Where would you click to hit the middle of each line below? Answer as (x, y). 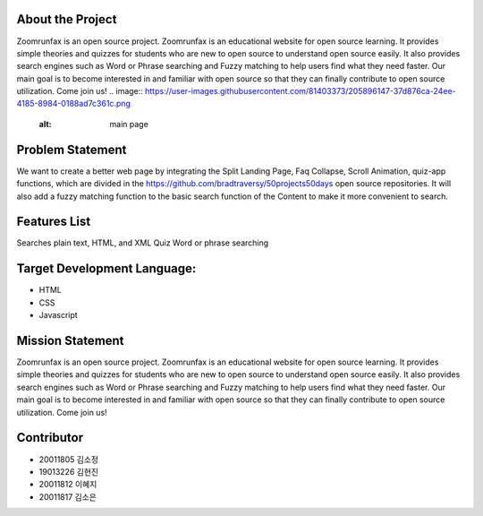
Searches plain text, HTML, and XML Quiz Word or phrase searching (143, 243)
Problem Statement (72, 149)
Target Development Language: (106, 269)
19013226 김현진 (68, 471)
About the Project (67, 19)
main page (129, 124)
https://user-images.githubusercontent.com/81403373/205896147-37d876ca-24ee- (300, 91)
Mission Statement (70, 340)
